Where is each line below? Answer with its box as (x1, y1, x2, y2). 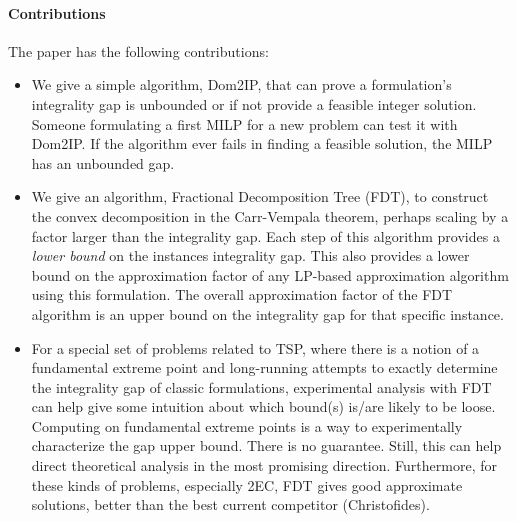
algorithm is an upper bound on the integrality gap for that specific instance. (31, 303, 504, 324)
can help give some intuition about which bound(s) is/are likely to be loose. (31, 396, 496, 417)
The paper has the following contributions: (8, 40, 269, 61)
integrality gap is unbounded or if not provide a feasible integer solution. (31, 93, 477, 114)
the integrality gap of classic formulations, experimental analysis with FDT (31, 376, 492, 397)
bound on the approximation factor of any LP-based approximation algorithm (31, 264, 509, 285)
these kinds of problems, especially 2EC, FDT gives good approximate (31, 474, 463, 495)
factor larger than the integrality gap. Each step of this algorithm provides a (31, 225, 500, 246)
